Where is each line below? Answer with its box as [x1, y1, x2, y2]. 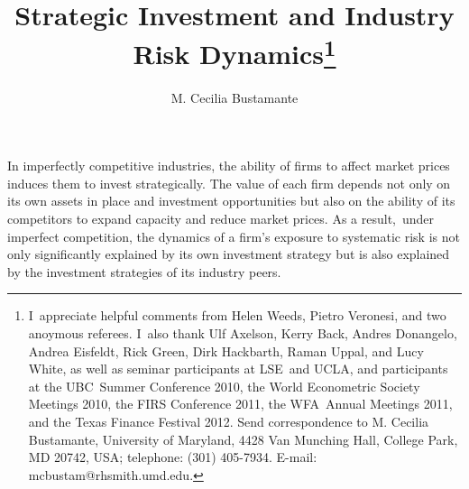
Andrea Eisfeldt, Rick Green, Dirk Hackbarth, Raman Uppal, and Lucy [28, 341, 424, 360]
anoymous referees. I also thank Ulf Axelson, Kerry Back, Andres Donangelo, [28, 323, 457, 342]
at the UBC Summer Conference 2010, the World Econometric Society [28, 376, 420, 395]
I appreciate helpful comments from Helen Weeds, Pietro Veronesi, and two [28, 306, 446, 325]
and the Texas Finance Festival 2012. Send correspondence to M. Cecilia [28, 411, 429, 430]
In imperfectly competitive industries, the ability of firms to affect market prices [7, 156, 450, 175]
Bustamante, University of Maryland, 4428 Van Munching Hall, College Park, [28, 429, 458, 448]
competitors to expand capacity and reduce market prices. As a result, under [7, 209, 435, 228]
